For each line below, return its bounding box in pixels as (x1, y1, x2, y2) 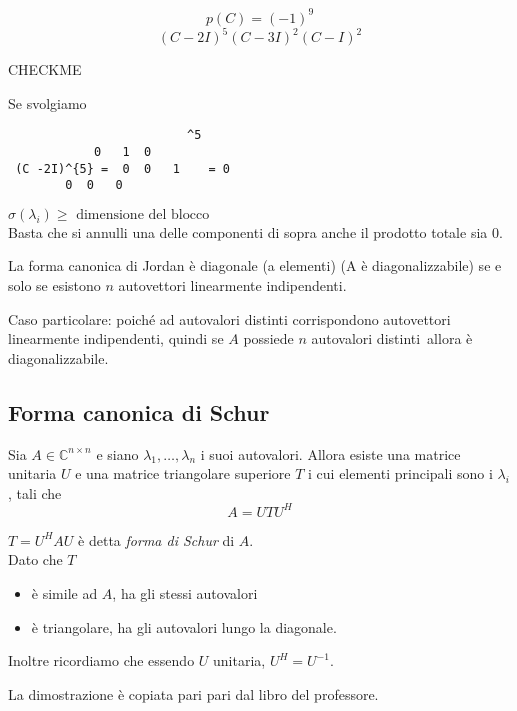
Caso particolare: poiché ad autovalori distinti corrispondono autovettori (8, 308, 451, 329)
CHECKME (8, 59, 82, 79)
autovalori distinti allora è (311, 328, 473, 349)
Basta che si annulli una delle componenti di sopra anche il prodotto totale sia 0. (8, 221, 503, 242)
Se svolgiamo (8, 92, 87, 113)
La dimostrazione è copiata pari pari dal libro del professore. (8, 683, 379, 704)
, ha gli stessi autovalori (112, 583, 258, 604)
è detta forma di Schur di (78, 529, 235, 550)
